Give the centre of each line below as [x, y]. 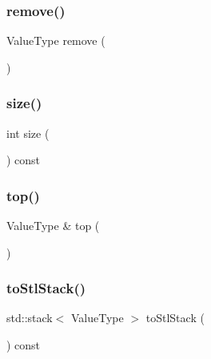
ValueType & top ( [53, 226]
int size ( [28, 133]
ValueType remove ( [56, 40]
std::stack [30, 318]
